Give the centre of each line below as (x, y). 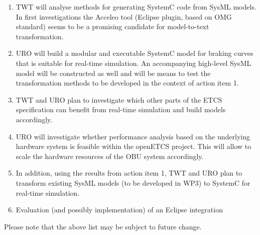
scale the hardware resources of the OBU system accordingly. (110, 156)
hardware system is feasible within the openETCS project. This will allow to (134, 146)
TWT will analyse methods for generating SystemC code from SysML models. (136, 7)
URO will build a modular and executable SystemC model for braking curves (135, 53)
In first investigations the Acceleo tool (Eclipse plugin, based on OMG (124, 16)
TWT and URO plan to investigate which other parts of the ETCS (119, 99)
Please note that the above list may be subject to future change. (103, 226)
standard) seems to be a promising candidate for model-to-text (112, 26)
